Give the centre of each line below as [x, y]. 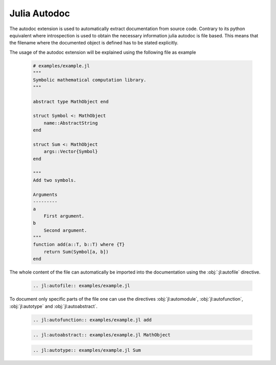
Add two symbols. [55, 180]
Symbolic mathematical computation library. [90, 80]
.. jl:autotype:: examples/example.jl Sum [87, 350]
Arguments [45, 195]
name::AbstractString [71, 123]
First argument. [64, 216]
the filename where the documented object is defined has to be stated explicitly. [94, 43]
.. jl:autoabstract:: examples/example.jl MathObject [102, 335]
